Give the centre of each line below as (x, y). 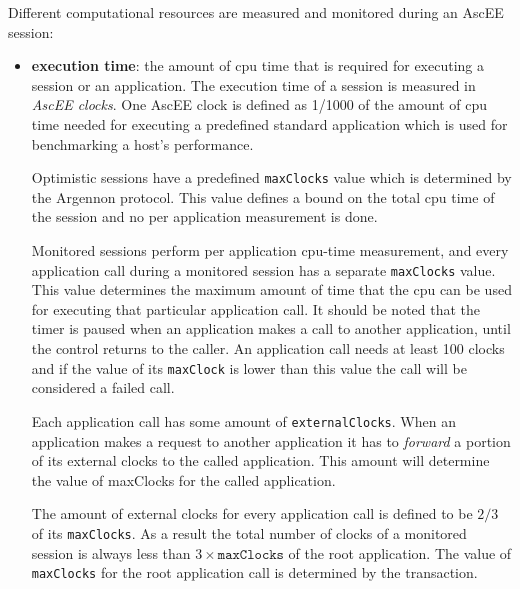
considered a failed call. (103, 387)
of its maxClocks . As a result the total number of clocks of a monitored (249, 532)
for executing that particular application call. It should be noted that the (256, 308)
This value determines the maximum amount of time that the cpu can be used (271, 289)
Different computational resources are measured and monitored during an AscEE (256, 12)
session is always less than (111, 552)
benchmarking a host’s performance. (142, 143)
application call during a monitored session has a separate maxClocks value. (263, 269)
